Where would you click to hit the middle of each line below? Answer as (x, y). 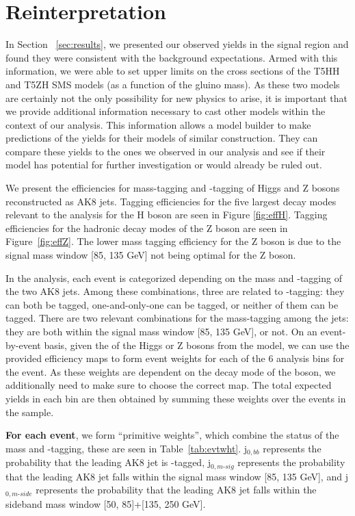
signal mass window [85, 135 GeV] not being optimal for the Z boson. (151, 255)
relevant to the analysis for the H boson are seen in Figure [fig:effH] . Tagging (167, 215)
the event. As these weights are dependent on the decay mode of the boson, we (171, 371)
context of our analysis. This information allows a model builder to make (158, 124)
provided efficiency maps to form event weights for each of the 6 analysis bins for (175, 358)
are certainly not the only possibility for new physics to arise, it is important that (177, 98)
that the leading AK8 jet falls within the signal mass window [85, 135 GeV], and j (177, 476)
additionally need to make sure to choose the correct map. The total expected (169, 385)
